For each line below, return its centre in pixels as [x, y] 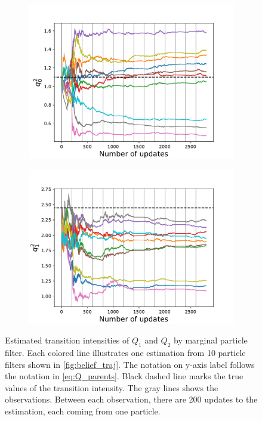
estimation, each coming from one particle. [83, 411]
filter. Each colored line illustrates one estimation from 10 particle [125, 352]
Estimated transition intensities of [67, 340]
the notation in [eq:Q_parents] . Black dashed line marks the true [124, 376]
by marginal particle [210, 340]
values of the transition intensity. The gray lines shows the [112, 387]
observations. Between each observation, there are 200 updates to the [131, 399]
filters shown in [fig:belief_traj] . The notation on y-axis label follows [130, 364]
